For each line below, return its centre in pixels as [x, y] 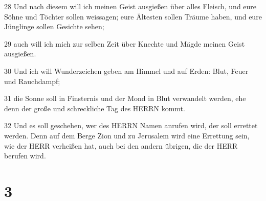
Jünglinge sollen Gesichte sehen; [54, 26]
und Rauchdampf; [32, 81]
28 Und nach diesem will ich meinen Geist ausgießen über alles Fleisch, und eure [130, 6]
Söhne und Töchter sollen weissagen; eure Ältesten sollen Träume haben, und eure [133, 16]
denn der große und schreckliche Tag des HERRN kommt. [95, 108]
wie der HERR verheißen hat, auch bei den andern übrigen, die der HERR [121, 145]
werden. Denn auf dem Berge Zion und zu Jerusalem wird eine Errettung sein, [127, 135]
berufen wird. [25, 156]
